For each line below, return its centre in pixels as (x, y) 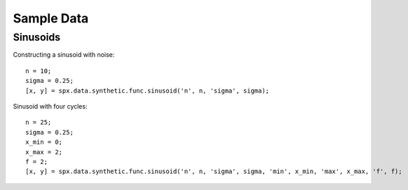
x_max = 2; (44, 152)
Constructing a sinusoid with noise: (64, 55)
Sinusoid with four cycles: (50, 106)
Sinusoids (37, 37)
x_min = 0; (44, 142)
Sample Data (51, 18)
